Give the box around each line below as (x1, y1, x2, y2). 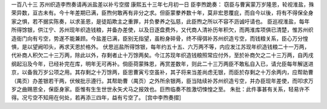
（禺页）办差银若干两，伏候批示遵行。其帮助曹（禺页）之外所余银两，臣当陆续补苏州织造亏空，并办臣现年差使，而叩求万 (11, 77, 314, 84)
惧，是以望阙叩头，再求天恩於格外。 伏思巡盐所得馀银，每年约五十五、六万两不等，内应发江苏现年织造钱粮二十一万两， (11, 43, 310, 50)
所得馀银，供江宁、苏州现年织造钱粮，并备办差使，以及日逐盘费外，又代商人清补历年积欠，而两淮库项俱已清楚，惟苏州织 (11, 26, 314, 33)
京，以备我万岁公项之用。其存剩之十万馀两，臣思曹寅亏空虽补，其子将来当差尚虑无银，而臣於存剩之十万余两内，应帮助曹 (11, 68, 314, 76)
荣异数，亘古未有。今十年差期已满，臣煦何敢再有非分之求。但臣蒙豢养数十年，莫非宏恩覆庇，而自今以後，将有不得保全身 (11, 9, 314, 16)
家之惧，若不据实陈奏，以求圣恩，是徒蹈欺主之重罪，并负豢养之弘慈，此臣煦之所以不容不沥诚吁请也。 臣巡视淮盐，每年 (11, 18, 310, 25)
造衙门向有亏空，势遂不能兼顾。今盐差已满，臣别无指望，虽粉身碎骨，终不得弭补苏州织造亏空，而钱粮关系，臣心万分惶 (11, 35, 308, 42)
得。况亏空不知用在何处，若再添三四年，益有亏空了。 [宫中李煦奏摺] (11, 94, 182, 101)
